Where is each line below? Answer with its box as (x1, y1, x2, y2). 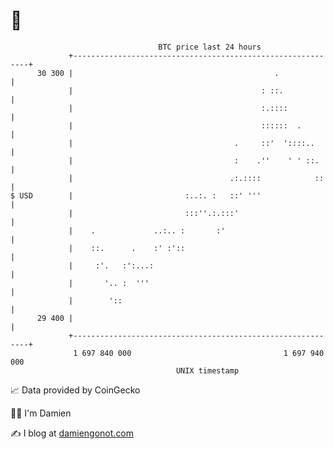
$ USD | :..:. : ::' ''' (10, 190, 262, 201)
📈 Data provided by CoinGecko (10, 384, 141, 396)
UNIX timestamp (175, 365, 240, 376)
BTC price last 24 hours (158, 42, 262, 52)
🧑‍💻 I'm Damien (10, 407, 72, 419)
